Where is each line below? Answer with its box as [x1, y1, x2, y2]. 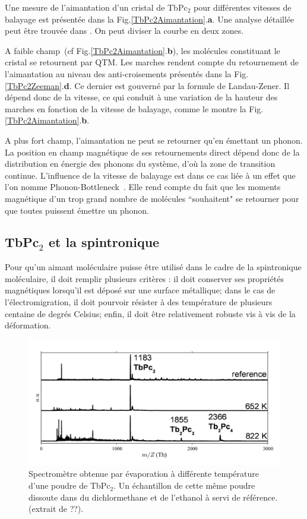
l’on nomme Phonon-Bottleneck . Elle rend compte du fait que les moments [5, 181, 281, 193]
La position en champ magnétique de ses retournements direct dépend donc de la [5, 145, 300, 158]
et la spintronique [49, 233, 160, 251]
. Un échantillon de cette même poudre [113, 479, 255, 492]
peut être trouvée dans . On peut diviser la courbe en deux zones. [5, 24, 244, 37]
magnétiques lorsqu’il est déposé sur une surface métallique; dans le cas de [5, 284, 276, 296]
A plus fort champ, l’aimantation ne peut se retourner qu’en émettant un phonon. [5, 134, 303, 146]
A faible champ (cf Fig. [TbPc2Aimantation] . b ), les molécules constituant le [5, 44, 280, 56]
